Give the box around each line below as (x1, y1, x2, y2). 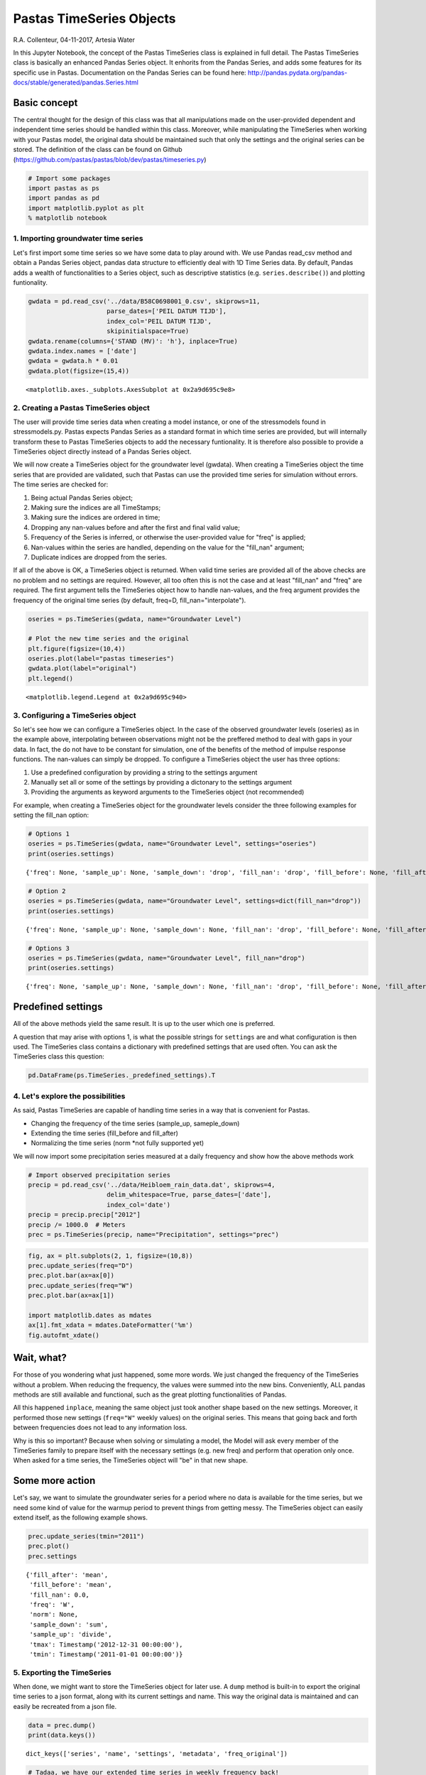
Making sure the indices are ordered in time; (31, 513, 160, 522)
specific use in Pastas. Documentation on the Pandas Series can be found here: (13, 68, 246, 77)
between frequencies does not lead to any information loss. (13, 1424, 187, 1432)
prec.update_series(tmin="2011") (28, 1532, 145, 1541)
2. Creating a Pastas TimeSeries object (13, 403, 151, 413)
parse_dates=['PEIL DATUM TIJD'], (106, 307, 227, 315)
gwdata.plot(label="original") (28, 665, 138, 672)
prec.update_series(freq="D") (28, 1262, 133, 1269)
